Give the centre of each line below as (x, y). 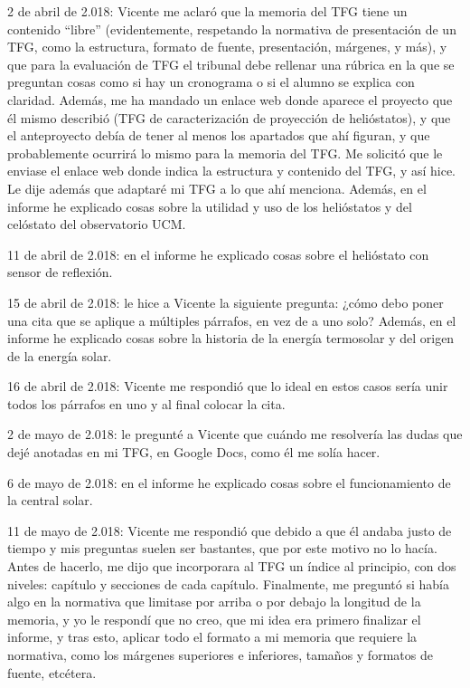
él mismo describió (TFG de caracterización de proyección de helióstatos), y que (229, 117)
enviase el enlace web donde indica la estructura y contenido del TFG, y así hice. (232, 171)
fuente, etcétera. (52, 672)
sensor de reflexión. (60, 272)
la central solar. (50, 500)
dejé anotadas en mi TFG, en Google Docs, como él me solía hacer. (194, 452)
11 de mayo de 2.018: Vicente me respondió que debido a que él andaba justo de (230, 530)
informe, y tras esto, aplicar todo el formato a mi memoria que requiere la (212, 637)
